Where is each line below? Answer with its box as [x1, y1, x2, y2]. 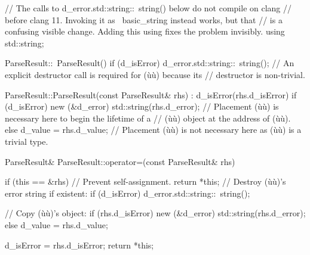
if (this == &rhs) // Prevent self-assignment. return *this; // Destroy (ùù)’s [5, 175, 286, 188]
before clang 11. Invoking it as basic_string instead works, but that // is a [5, 13, 283, 26]
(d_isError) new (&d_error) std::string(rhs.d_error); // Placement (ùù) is [5, 100, 279, 113]
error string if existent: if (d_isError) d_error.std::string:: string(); [5, 186, 250, 199]
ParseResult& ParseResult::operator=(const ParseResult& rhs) [5, 155, 235, 167]
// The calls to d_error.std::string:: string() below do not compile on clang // [5, 2, 292, 14]
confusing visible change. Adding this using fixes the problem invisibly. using [5, 25, 285, 38]
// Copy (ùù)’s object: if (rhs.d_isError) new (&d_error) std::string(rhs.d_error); [5, 207, 306, 219]
